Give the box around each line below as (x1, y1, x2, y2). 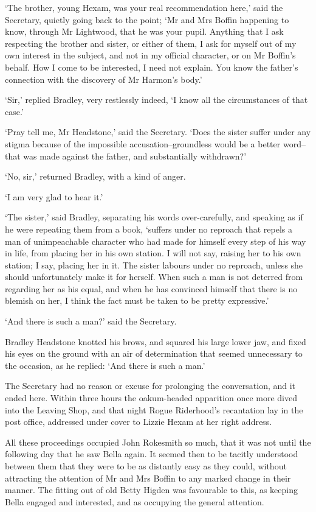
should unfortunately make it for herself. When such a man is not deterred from (5, 270, 303, 283)
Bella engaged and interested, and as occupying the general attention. (5, 495, 264, 508)
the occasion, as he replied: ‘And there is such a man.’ (5, 359, 205, 371)
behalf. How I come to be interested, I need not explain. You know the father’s (5, 60, 298, 73)
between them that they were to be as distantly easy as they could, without (5, 460, 287, 472)
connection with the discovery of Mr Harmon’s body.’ (5, 72, 202, 85)
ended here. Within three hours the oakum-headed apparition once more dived (5, 391, 297, 404)
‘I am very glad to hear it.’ (5, 190, 103, 203)
